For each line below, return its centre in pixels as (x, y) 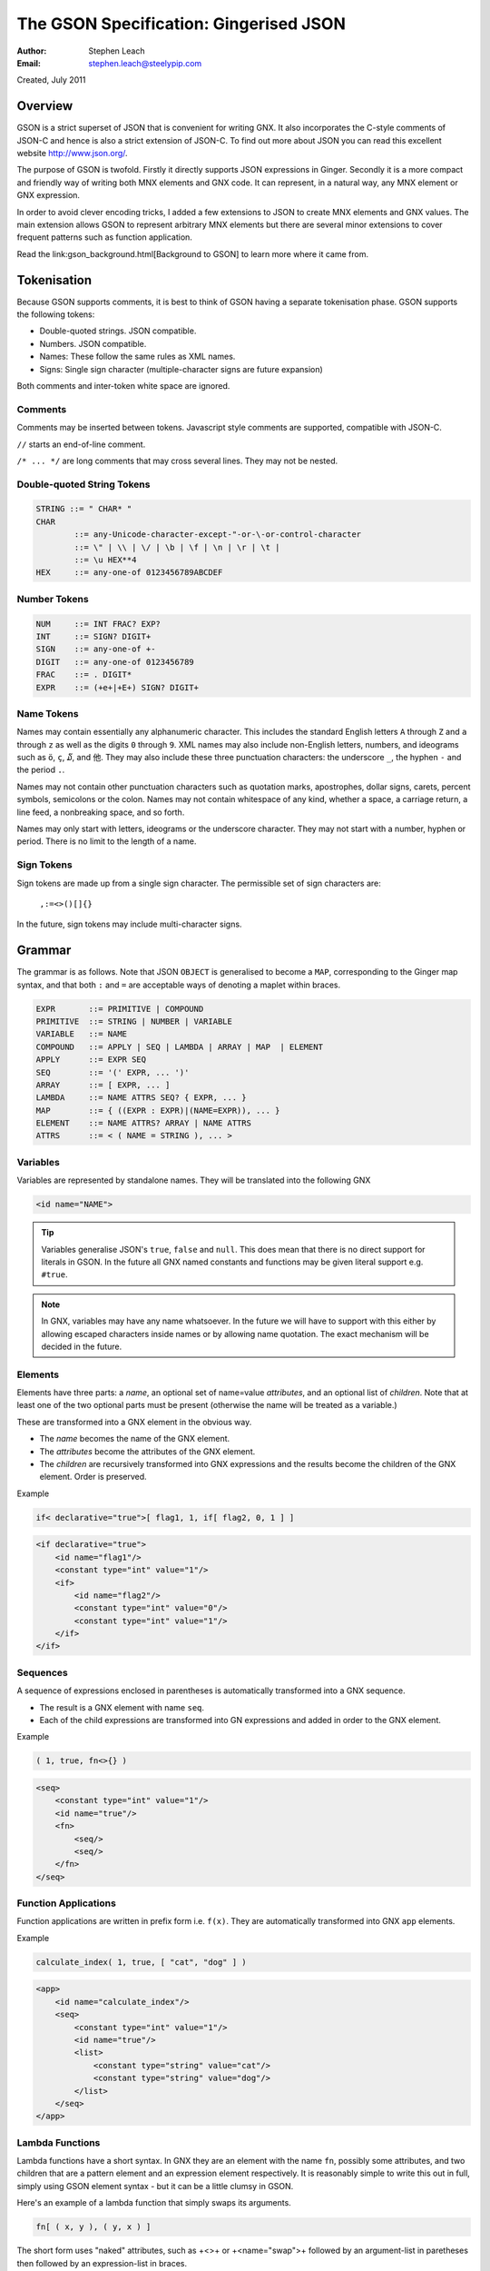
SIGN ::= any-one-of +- (96, 649)
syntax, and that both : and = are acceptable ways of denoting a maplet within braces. (179, 985)
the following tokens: (56, 314)
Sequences (42, 1672)
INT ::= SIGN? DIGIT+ (93, 636)
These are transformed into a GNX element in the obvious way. (134, 1422)
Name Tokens (48, 713)
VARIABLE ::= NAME (81, 1034)
